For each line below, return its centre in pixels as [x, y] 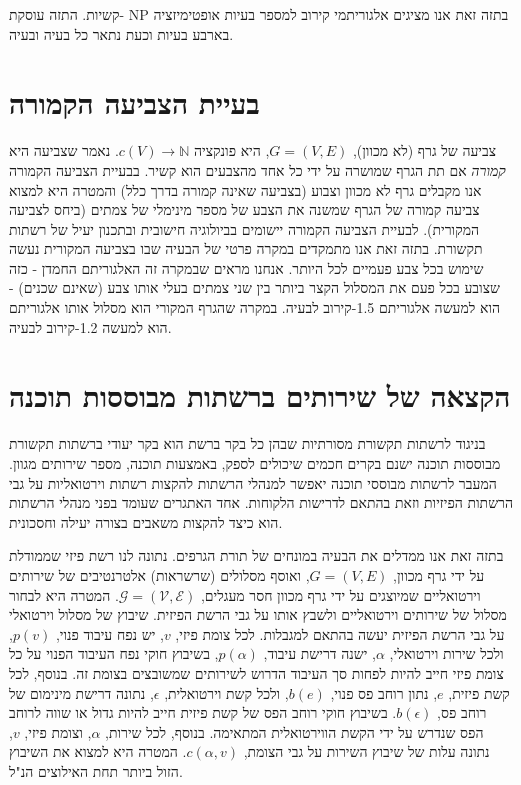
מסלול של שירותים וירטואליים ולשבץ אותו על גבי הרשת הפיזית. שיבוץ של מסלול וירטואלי [258, 614]
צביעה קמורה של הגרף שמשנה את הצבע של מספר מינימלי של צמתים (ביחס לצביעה [244, 209]
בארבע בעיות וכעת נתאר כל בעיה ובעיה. [121, 33]
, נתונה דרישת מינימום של [81, 692]
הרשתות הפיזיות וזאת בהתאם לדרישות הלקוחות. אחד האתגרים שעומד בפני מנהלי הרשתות [261, 502]
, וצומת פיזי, [58, 731]
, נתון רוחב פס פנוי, [384, 692]
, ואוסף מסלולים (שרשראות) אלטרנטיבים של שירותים [159, 574]
